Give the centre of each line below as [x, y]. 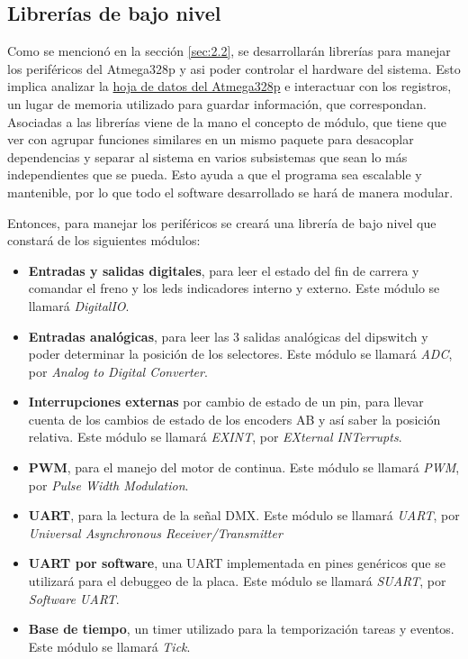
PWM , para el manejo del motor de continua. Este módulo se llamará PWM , [244, 467]
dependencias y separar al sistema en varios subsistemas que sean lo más [207, 156]
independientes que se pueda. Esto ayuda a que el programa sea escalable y [215, 174]
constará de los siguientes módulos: [104, 240]
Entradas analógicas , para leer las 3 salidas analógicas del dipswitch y [228, 336]
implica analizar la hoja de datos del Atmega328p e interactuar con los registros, [229, 86]
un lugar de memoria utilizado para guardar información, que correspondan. [217, 103]
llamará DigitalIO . [79, 305]
